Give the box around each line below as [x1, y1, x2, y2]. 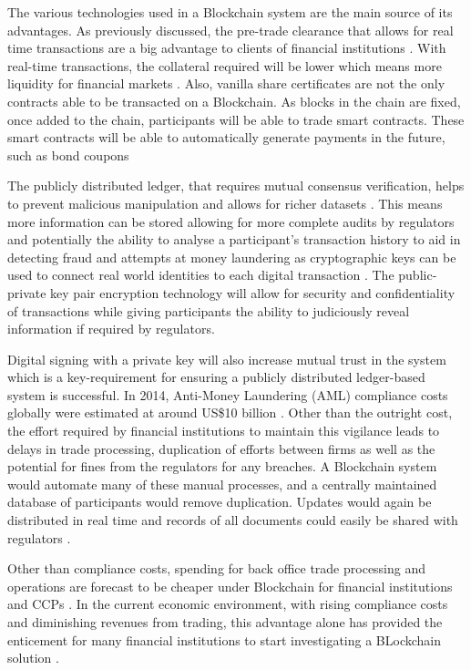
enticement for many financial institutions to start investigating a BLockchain [7, 630, 441, 649]
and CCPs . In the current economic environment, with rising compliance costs [7, 594, 448, 613]
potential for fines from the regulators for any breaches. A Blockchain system [7, 457, 437, 476]
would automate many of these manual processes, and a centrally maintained [7, 474, 437, 493]
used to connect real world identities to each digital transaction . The [7, 265, 394, 284]
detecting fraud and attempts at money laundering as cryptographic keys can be [7, 247, 456, 266]
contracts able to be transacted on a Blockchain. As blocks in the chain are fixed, [7, 91, 461, 110]
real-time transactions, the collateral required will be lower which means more [7, 56, 442, 75]
